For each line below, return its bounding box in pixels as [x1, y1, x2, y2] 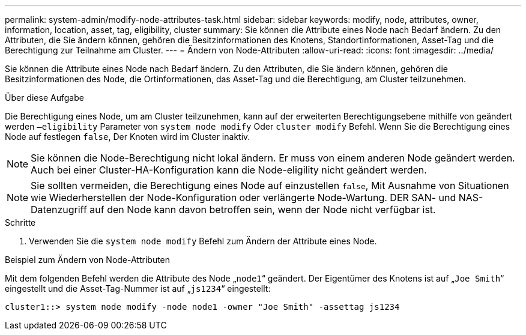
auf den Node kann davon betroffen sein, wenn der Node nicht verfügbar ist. [89, 204, 436, 216]
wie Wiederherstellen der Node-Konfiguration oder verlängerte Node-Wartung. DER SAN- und [31, 192, 456, 204]
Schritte [5, 217, 36, 228]
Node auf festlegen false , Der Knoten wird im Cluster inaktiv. [5, 131, 250, 142]
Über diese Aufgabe [5, 92, 84, 103]
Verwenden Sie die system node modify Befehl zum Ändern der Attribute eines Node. [29, 236, 377, 246]
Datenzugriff [31, 204, 87, 216]
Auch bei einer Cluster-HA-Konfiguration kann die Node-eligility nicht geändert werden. [31, 164, 427, 176]
